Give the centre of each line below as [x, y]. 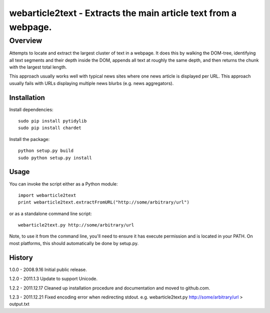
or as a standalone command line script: [50, 213]
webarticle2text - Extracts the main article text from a [123, 13]
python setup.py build [46, 151]
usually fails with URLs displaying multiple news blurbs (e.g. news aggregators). [91, 83]
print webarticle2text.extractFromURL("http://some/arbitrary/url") [104, 202]
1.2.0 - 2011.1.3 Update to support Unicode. [53, 279]
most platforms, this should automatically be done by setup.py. [74, 243]
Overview [26, 40]
